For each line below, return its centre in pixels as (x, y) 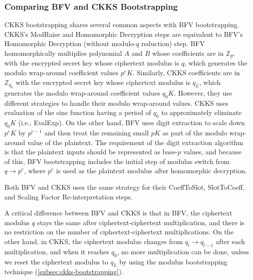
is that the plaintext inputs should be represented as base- (91, 152)
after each (230, 241)
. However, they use (203, 93)
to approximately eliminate (202, 112)
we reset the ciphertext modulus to (56, 261)
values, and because (212, 152)
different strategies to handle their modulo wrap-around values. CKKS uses (117, 103)
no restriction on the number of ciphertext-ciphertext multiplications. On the (119, 232)
